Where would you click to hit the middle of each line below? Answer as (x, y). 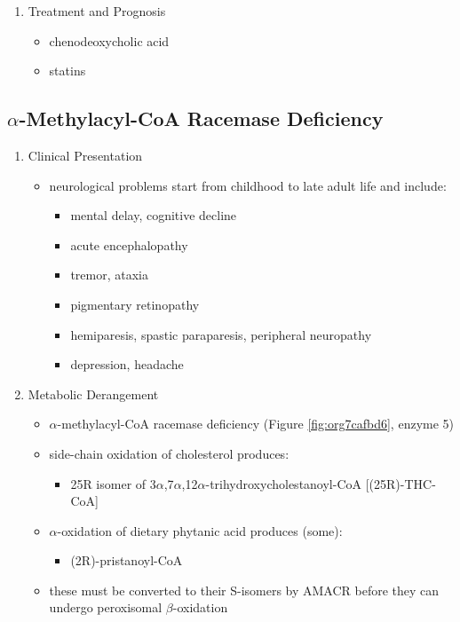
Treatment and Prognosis (97, 11)
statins (67, 71)
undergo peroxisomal (106, 607)
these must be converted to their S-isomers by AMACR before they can (244, 590)
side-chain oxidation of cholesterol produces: (169, 453)
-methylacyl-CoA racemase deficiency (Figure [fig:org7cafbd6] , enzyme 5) (256, 424)
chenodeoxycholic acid (109, 40)
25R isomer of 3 (113, 483)
